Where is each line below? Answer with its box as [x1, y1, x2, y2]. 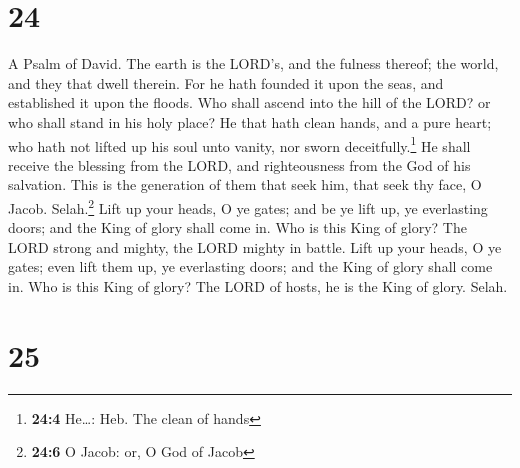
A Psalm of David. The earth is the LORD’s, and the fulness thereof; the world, [8, 53, 499, 74]
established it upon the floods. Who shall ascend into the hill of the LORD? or [8, 92, 491, 113]
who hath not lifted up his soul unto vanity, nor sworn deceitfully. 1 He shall [8, 132, 471, 156]
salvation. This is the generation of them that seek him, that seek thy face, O [8, 174, 482, 195]
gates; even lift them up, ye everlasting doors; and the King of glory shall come [8, 256, 493, 277]
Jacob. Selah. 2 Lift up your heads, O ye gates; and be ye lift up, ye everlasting [8, 194, 488, 218]
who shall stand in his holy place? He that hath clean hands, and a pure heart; [8, 111, 492, 132]
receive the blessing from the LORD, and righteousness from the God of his [8, 154, 471, 175]
